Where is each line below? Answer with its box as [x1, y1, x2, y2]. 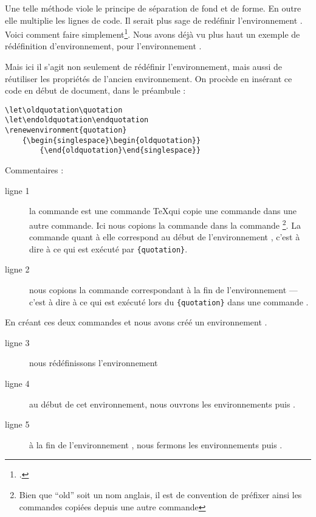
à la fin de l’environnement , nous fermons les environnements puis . [29, 438, 283, 451]
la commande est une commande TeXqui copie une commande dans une [29, 204, 297, 217]
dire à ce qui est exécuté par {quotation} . [29, 242, 188, 255]
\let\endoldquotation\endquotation [5, 116, 149, 125]
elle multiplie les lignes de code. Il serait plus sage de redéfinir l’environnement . [5, 13, 303, 26]
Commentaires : [5, 164, 64, 176]
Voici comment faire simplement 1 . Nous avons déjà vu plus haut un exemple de [5, 26, 300, 40]
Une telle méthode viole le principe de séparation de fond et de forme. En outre [5, 2, 301, 14]
